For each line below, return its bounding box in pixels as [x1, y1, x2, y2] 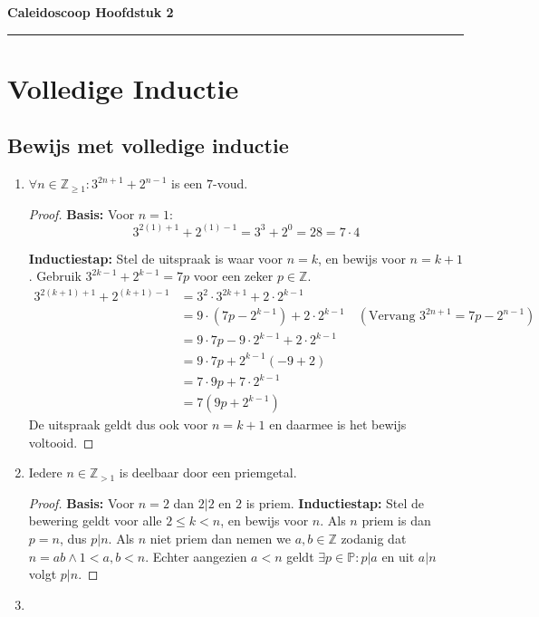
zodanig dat [341, 529, 407, 548]
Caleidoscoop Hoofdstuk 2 [7, 3, 174, 21]
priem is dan [361, 511, 431, 530]
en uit [381, 546, 415, 565]
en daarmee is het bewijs [269, 415, 407, 434]
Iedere [28, 463, 63, 482]
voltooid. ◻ [28, 432, 94, 451]
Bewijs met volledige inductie [7, 131, 289, 159]
